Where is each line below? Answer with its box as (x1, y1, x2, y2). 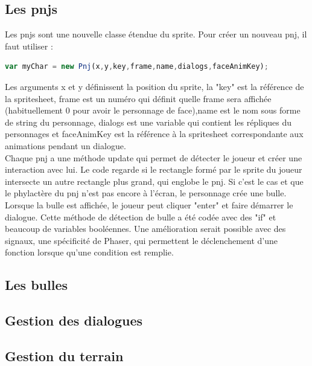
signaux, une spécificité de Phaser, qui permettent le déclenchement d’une (5, 234, 278, 246)
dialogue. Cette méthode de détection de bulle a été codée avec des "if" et (5, 210, 276, 223)
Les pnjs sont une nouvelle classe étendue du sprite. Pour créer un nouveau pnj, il (5, 28, 307, 40)
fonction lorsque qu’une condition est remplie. (5, 246, 174, 258)
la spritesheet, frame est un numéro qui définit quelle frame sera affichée (5, 92, 272, 104)
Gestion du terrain (5, 346, 124, 365)
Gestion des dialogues (5, 311, 142, 330)
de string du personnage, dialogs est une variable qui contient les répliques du (5, 115, 292, 128)
